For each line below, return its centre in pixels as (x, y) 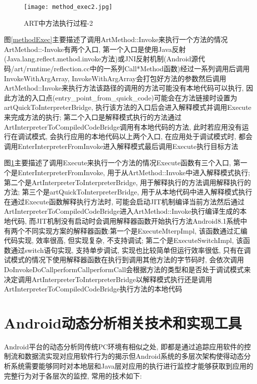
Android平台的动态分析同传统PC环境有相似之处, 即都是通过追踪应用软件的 (124, 346)
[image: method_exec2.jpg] (68, 7)
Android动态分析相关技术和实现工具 (123, 322)
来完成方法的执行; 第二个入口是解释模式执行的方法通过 (93, 117)
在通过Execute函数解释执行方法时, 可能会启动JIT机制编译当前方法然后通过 (124, 201)
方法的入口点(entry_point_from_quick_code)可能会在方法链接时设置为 (124, 97)
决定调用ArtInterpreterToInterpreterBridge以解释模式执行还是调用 (108, 279)
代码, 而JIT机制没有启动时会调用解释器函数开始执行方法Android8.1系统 (126, 220)
